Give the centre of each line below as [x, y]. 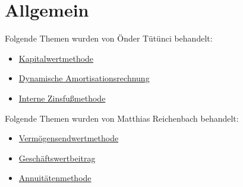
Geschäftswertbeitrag [57, 158]
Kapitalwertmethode [56, 58]
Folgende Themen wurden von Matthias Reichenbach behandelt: [122, 118]
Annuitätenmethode [55, 178]
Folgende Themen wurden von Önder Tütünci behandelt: [109, 38]
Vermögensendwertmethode [69, 138]
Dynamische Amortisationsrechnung [84, 78]
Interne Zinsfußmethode [62, 98]
